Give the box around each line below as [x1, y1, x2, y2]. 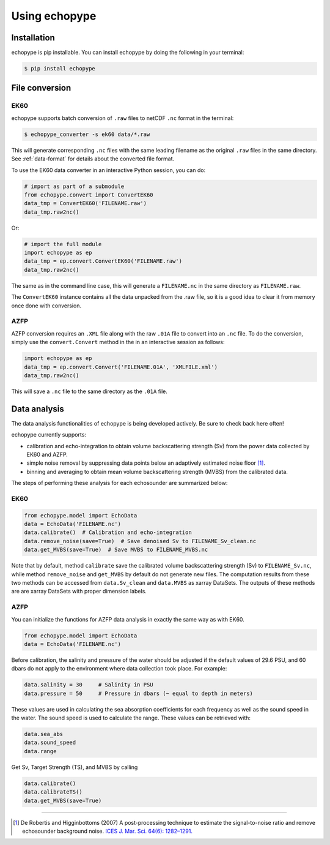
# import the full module [24, 241, 102, 247]
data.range [24, 748, 57, 754]
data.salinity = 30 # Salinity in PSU [24, 682, 153, 688]
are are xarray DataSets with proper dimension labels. [11, 588, 147, 595]
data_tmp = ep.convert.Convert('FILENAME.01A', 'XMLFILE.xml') [24, 363, 218, 370]
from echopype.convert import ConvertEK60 [24, 191, 153, 198]
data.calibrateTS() [24, 789, 82, 795]
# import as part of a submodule [24, 182, 125, 190]
